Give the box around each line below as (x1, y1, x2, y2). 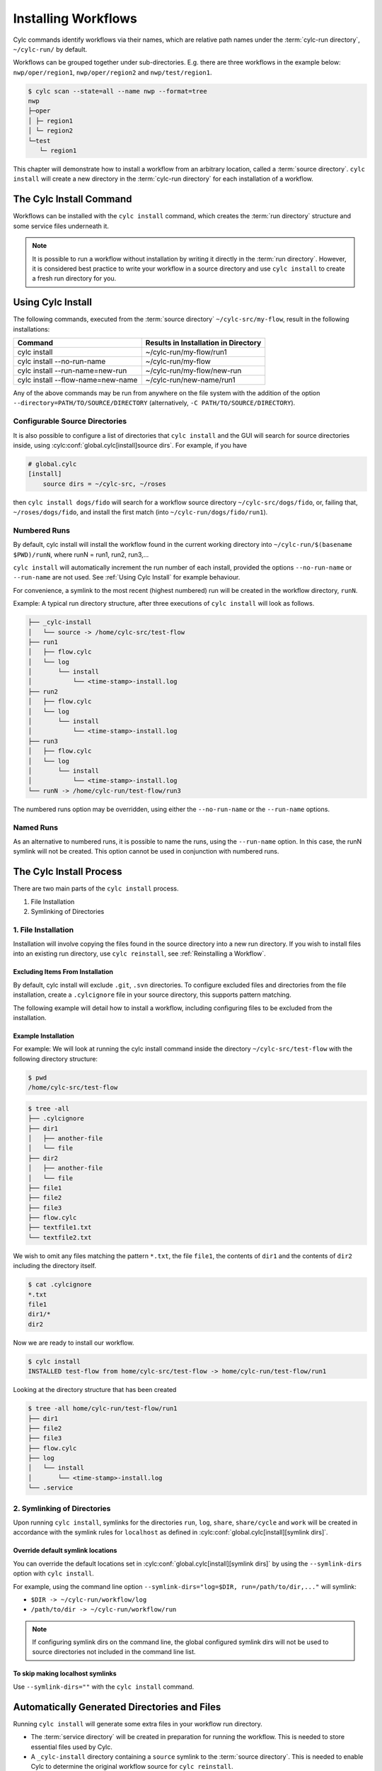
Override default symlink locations (13, 1546, 117, 1555)
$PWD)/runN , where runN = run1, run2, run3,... (13, 550, 149, 559)
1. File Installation (13, 924, 74, 934)
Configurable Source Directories (13, 417, 127, 426)
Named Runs (13, 822, 59, 832)
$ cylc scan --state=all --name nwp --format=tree (28, 87, 208, 95)
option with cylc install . (13, 1569, 95, 1578)
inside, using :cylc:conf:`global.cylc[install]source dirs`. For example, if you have (13, 441, 248, 449)
